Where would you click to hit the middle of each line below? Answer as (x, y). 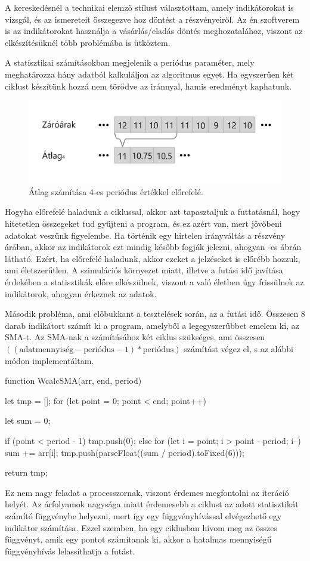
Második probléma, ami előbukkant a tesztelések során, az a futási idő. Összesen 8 (155, 314)
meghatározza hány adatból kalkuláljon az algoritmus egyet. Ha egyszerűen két (149, 74)
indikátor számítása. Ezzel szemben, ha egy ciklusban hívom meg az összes (141, 527)
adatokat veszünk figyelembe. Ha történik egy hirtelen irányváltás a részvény (145, 235)
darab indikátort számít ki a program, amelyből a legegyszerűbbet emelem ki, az (152, 325)
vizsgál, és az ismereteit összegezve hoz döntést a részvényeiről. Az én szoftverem (152, 19)
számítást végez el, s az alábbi (238, 349)
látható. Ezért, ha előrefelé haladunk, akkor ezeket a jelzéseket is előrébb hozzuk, (153, 258)
